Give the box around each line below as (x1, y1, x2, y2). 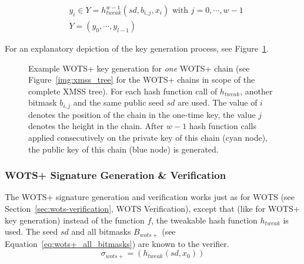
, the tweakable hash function (151, 214, 258, 226)
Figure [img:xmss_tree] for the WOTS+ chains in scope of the (28, 73, 255, 86)
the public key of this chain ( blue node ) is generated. (28, 143, 219, 155)
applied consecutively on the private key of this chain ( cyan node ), (28, 131, 268, 144)
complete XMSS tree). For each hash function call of (28, 84, 218, 97)
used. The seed (5, 225, 58, 238)
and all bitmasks (71, 225, 131, 238)
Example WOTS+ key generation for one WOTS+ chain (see (28, 62, 250, 74)
